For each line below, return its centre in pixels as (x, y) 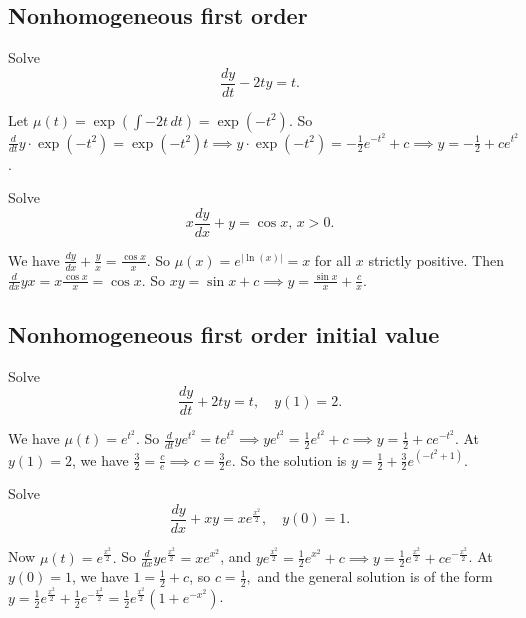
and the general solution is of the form (375, 576)
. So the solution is (289, 459)
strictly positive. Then (436, 259)
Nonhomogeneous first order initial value (224, 333)
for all (333, 259)
